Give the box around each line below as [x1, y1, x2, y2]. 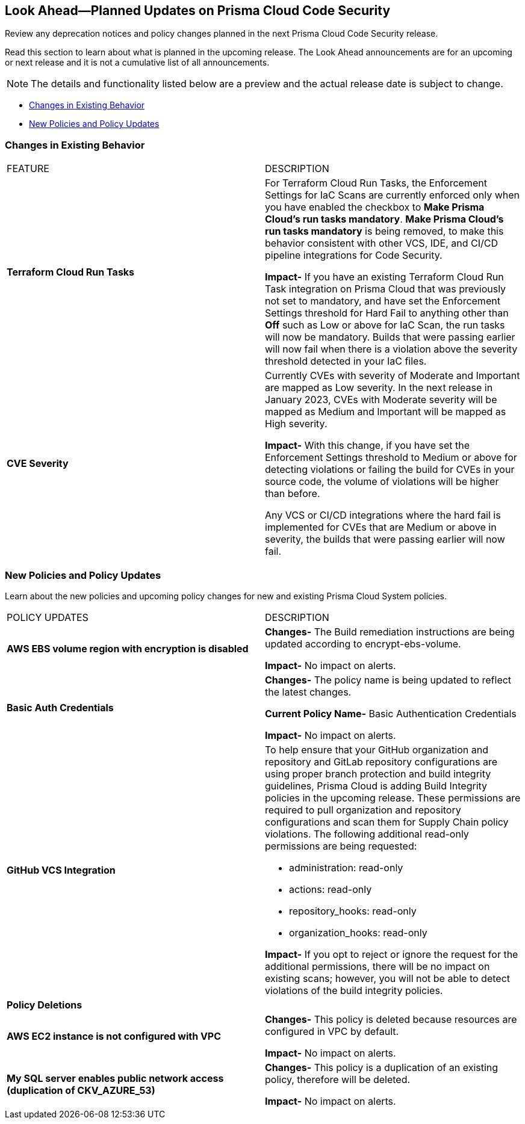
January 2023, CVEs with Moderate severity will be [265, 394, 497, 406]
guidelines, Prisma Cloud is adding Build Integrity [265, 779, 488, 792]
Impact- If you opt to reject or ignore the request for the [265, 948, 518, 960]
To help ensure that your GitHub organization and [265, 743, 488, 756]
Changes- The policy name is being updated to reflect [265, 673, 512, 686]
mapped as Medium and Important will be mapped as [265, 406, 506, 418]
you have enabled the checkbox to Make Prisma [265, 201, 485, 214]
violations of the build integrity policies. [265, 984, 443, 996]
